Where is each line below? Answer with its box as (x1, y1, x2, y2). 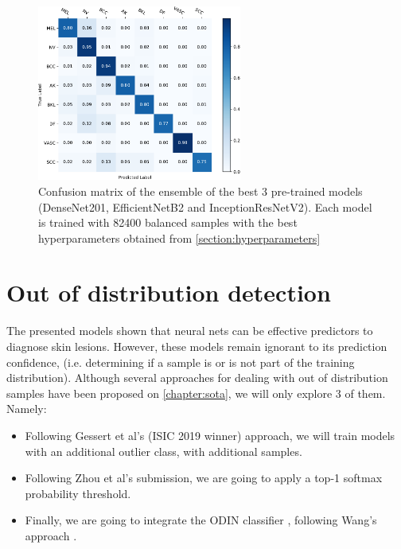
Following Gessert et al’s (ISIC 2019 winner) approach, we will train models (25, 426, 395, 443)
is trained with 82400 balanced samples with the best (38, 214, 298, 231)
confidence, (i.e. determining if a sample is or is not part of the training (6, 353, 355, 370)
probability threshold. (25, 485, 131, 501)
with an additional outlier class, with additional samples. (25, 442, 302, 459)
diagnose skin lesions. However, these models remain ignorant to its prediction (6, 338, 387, 355)
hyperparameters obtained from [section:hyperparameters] (38, 229, 321, 246)
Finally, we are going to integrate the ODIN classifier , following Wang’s (25, 512, 377, 528)
